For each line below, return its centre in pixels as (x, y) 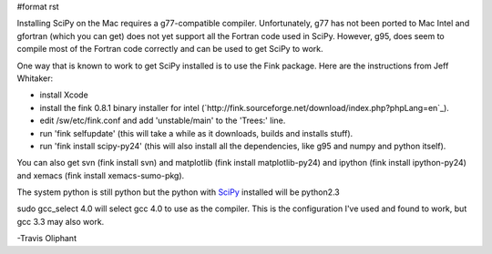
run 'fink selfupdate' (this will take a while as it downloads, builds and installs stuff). (196, 133)
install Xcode (64, 95)
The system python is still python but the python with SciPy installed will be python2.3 (179, 192)
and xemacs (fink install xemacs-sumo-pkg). (101, 175)
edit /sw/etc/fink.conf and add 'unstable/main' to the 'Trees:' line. (163, 121)
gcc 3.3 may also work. (61, 221)
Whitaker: (35, 78)
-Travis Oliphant (47, 239)
